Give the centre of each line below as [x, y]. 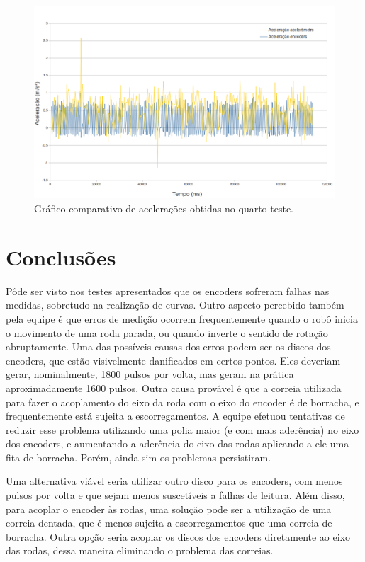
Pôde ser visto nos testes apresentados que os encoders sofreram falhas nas [168, 291]
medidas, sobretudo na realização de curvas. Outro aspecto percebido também [175, 305]
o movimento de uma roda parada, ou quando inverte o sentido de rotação [167, 332]
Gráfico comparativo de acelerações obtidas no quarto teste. [164, 208]
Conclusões [61, 257]
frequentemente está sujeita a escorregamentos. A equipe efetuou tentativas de [175, 416]
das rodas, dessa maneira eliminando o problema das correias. [140, 550]
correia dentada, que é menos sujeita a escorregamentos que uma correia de [169, 523]
